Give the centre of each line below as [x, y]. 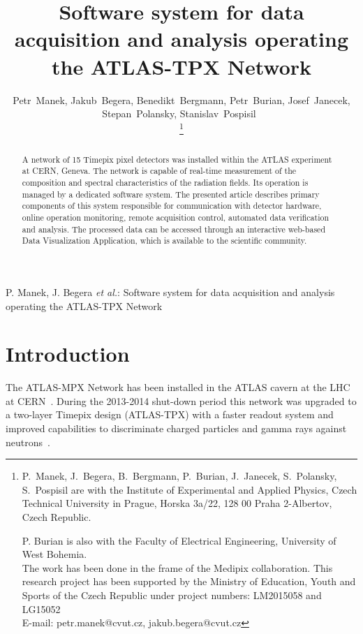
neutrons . [28, 442]
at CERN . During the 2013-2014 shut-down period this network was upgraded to [181, 400]
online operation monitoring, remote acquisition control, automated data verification [176, 218]
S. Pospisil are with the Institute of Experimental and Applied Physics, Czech [190, 489]
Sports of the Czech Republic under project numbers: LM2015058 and [172, 595]
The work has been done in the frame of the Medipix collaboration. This [177, 567]
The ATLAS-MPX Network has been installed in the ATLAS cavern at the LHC [178, 387]
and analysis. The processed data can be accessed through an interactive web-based [173, 229]
